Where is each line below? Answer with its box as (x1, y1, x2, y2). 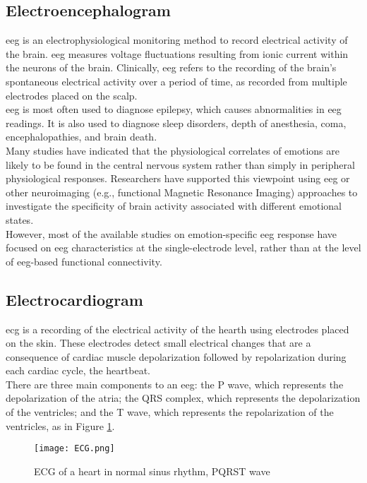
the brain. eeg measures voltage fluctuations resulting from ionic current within (6, 46, 349, 61)
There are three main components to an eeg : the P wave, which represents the (6, 376, 344, 391)
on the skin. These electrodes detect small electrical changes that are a (6, 335, 311, 350)
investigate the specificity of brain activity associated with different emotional (6, 198, 342, 213)
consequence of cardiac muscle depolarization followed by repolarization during (6, 349, 347, 364)
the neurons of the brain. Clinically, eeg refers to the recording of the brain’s (6, 60, 337, 75)
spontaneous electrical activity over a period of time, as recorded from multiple (6, 73, 347, 88)
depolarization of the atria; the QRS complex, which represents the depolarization (6, 390, 361, 405)
